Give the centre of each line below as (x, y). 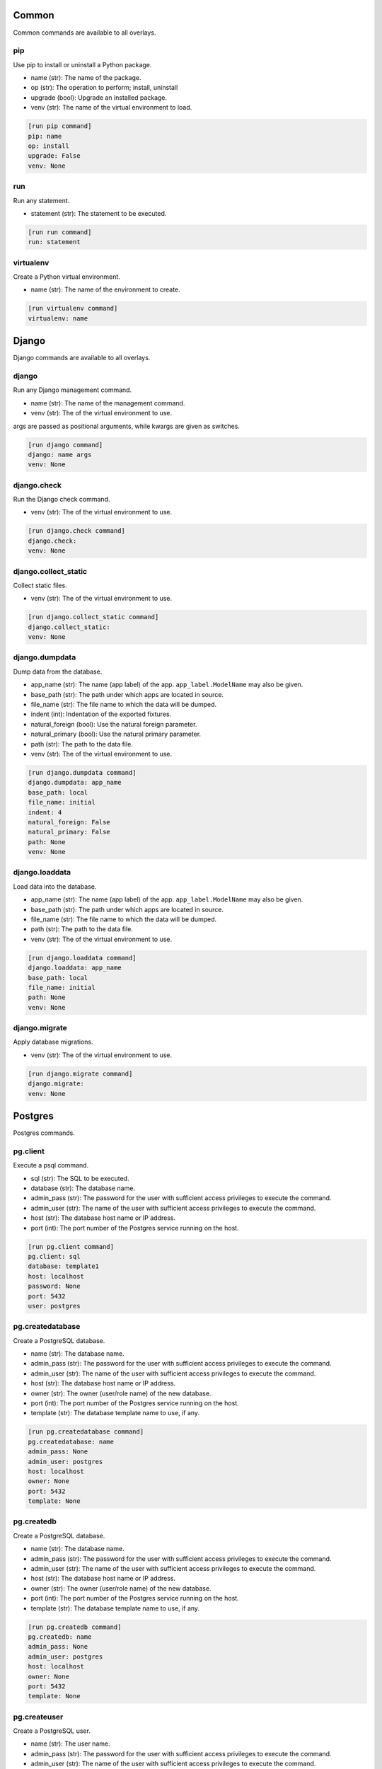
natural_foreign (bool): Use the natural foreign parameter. (114, 724)
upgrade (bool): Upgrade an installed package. (99, 97)
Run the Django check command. (62, 500)
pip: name (45, 136)
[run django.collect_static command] (93, 617)
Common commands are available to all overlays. (85, 33)
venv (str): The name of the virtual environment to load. (111, 108)
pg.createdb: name (60, 1637)
